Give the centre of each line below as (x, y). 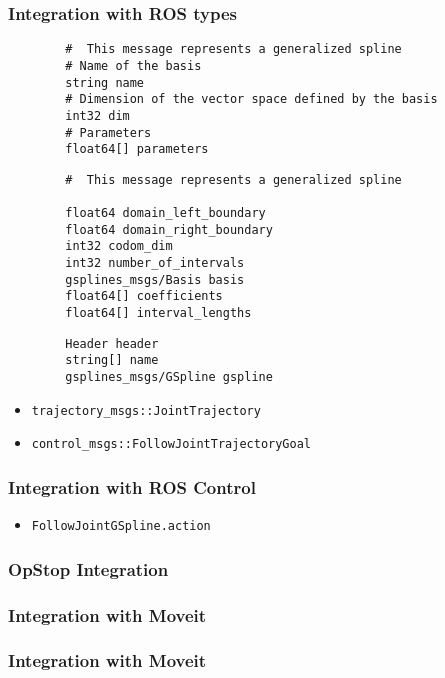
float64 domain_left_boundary (165, 213)
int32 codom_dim (119, 246)
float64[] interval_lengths (158, 313)
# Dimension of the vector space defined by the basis (251, 99)
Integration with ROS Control (132, 486)
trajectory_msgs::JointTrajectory (146, 410)
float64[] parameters (137, 149)
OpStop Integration (88, 568)
